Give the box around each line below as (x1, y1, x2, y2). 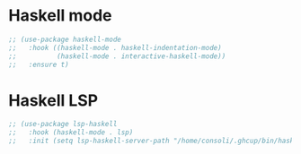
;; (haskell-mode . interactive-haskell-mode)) (8, 51, 226, 61)
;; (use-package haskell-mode (8, 35, 122, 44)
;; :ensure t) (8, 60, 69, 69)
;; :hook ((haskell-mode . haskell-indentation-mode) (8, 43, 222, 52)
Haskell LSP (8, 90, 99, 110)
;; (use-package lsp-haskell (8, 120, 118, 129)
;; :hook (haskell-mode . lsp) (8, 128, 134, 137)
